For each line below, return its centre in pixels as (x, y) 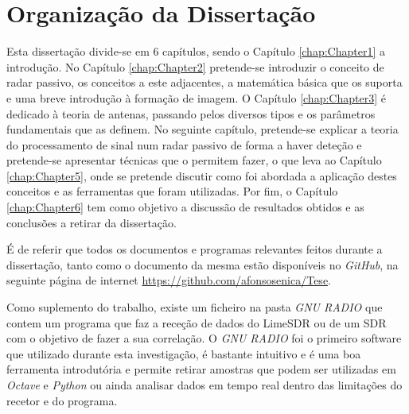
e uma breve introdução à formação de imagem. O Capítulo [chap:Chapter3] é (196, 97)
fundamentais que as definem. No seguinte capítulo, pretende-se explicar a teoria (203, 129)
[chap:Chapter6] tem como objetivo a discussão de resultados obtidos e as (185, 207)
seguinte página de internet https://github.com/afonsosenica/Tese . (169, 280)
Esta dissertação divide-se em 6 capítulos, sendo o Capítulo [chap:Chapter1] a (196, 51)
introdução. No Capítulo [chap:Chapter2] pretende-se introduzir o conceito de (195, 66)
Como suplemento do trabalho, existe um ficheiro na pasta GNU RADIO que (195, 307)
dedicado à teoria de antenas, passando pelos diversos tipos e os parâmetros (191, 113)
